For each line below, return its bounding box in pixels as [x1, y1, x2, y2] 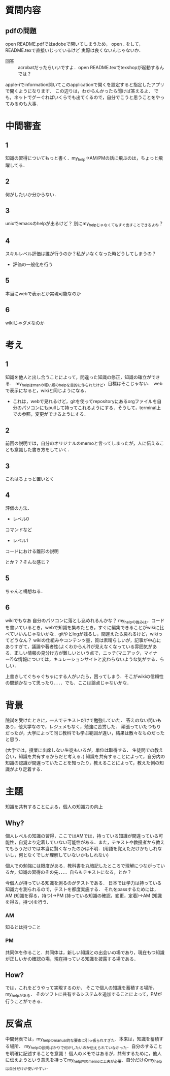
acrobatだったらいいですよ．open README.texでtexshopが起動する [18, 65, 160, 70]
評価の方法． [5, 505, 32, 511]
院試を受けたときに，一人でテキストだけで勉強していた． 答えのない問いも [5, 717, 162, 723]
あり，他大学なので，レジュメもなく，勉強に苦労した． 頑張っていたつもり [5, 724, 161, 730]
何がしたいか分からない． [5, 191, 59, 197]
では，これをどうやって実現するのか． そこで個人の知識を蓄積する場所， [5, 985, 157, 991]
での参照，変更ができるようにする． [12, 411, 89, 417]
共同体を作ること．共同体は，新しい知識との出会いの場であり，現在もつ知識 [5, 949, 165, 956]
